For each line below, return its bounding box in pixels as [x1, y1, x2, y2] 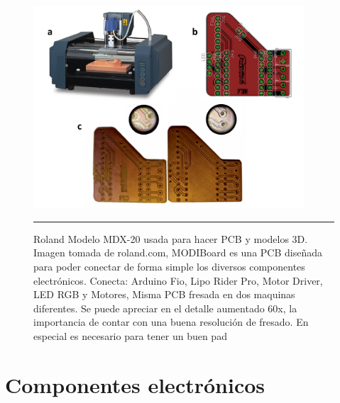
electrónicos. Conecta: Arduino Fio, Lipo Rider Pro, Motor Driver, [33, 273, 323, 288]
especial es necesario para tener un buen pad [33, 328, 227, 343]
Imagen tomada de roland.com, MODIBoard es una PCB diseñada [33, 245, 323, 260]
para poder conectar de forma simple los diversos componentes [33, 259, 305, 273]
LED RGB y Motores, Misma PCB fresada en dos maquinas [33, 287, 295, 302]
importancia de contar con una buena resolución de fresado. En [33, 314, 309, 329]
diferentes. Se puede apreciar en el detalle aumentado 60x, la [33, 300, 297, 315]
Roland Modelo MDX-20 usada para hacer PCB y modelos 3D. [33, 231, 308, 246]
